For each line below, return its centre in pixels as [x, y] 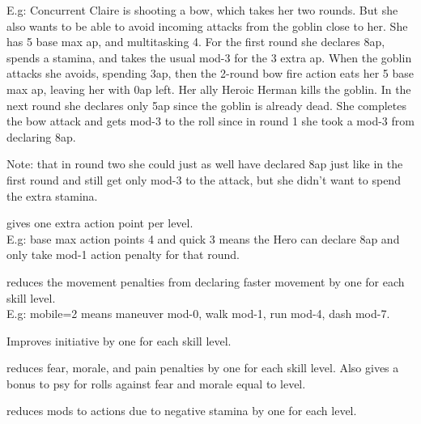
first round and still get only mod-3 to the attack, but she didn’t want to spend [204, 179]
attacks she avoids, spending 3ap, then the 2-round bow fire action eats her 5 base [210, 73]
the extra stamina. [52, 195]
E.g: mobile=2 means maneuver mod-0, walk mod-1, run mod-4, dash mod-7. [198, 314]
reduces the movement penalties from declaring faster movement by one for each [206, 281]
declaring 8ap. [41, 136]
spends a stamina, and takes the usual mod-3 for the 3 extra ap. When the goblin [209, 57]
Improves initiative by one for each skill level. [119, 340]
